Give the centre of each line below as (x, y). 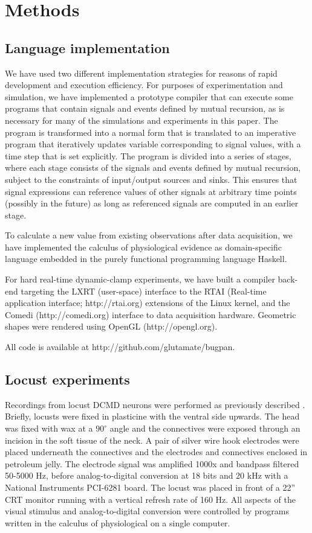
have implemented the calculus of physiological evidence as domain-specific (143, 247)
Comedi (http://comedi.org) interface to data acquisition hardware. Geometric (151, 314)
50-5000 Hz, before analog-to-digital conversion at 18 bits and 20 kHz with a (147, 475)
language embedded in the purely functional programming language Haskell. (146, 259)
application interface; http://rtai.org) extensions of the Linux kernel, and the (148, 303)
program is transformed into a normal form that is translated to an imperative (151, 132)
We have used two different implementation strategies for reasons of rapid (141, 73)
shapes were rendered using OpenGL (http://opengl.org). (111, 326)
